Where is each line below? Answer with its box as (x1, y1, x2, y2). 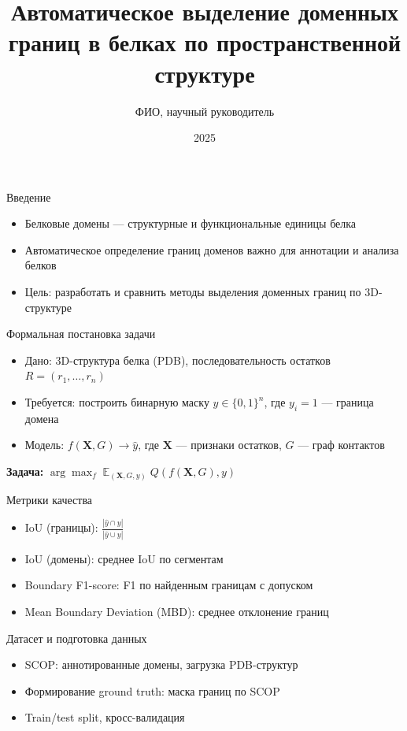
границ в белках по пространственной (8, 26, 401, 58)
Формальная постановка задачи (6, 325, 156, 342)
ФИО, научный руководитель (135, 102, 275, 119)
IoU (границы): (24, 519, 98, 536)
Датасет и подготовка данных (6, 629, 147, 646)
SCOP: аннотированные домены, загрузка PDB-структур (24, 656, 298, 673)
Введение (6, 188, 51, 205)
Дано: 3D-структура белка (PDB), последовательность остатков (24, 351, 331, 368)
